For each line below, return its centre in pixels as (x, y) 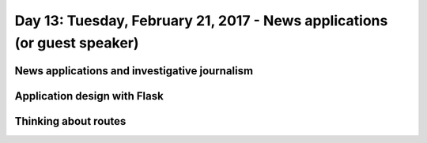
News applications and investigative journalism (134, 71)
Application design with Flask (89, 96)
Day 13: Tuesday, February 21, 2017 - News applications (201, 21)
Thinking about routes (70, 121)
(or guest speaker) (77, 43)
